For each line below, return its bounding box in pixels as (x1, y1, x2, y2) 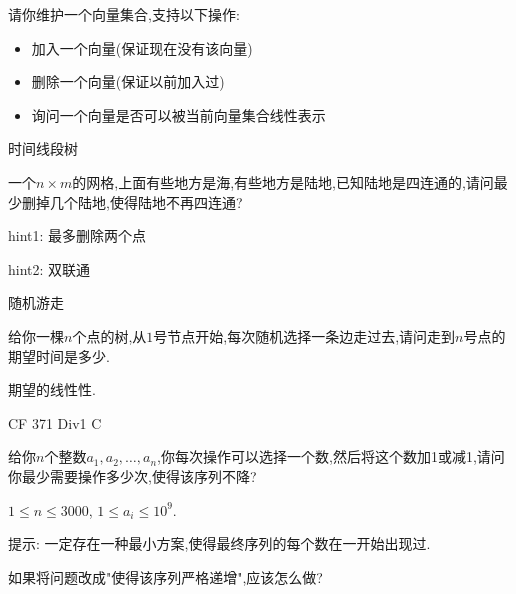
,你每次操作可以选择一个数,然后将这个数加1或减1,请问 (157, 446, 505, 467)
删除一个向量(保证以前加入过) (31, 71, 225, 92)
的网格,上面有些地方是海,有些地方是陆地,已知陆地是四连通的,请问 (72, 171, 494, 192)
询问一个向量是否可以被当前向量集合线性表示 (31, 104, 326, 125)
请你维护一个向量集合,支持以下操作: (8, 4, 240, 24)
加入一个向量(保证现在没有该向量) (31, 37, 253, 58)
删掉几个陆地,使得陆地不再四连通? (21, 191, 243, 212)
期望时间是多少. (8, 345, 110, 366)
